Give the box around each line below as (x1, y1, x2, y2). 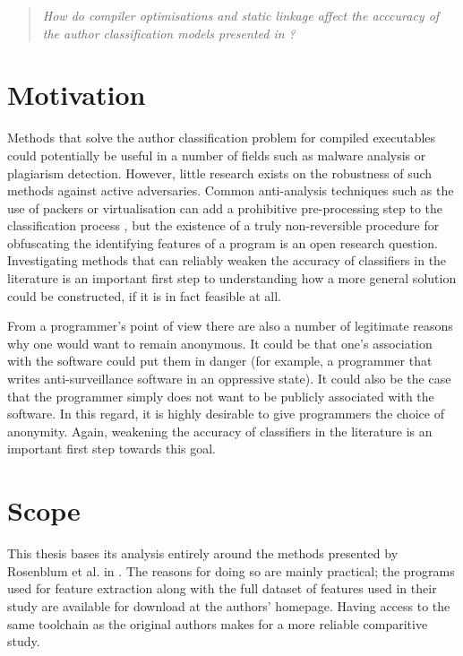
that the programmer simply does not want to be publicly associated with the (7, 386, 434, 405)
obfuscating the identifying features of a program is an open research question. (7, 233, 438, 252)
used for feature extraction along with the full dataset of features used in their (7, 579, 437, 598)
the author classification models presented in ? (42, 23, 296, 42)
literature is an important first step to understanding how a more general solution (7, 269, 457, 288)
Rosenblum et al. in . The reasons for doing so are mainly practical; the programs (7, 561, 455, 580)
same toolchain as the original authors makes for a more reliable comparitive (7, 614, 428, 633)
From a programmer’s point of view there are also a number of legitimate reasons (7, 316, 453, 335)
